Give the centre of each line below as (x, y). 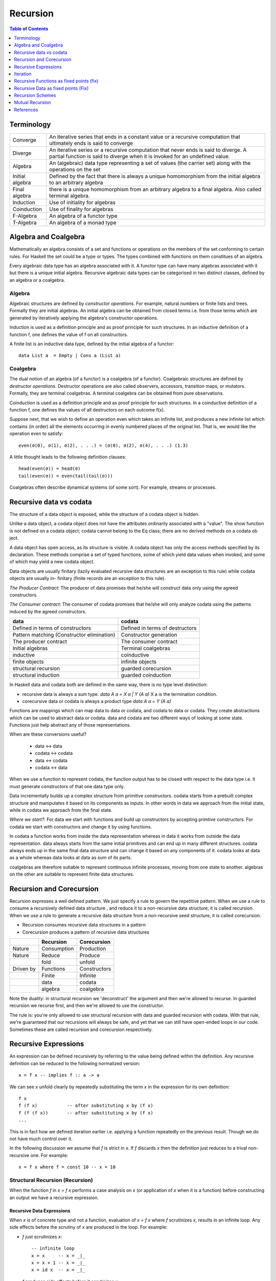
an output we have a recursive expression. (54, 1197)
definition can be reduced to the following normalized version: (75, 1063)
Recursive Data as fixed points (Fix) (51, 88)
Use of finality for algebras (81, 209)
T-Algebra (25, 222)
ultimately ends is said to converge (91, 143)
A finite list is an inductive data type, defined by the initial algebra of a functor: (92, 344)
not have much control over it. (41, 1139)
